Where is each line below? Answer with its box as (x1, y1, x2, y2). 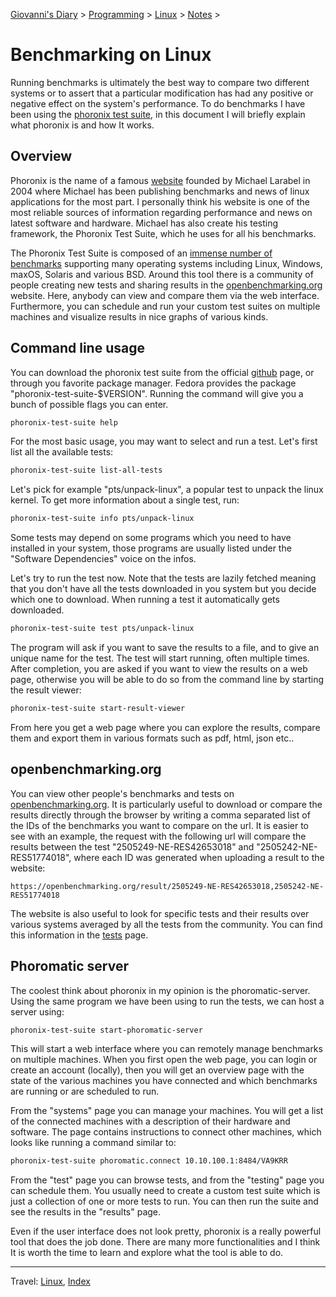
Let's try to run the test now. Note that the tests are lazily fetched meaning (10, 572, 317, 584)
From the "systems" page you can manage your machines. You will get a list (10, 1105, 324, 1117)
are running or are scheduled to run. (10, 1085, 160, 1098)
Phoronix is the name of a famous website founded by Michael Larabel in (10, 174, 311, 186)
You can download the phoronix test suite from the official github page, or (10, 366, 315, 378)
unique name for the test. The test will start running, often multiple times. (10, 652, 310, 664)
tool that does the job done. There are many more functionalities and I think (10, 1236, 321, 1248)
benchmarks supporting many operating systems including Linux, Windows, (10, 257, 323, 269)
